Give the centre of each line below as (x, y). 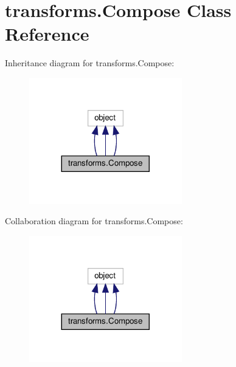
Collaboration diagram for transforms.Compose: (94, 221)
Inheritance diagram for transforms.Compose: (90, 63)
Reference (47, 34)
